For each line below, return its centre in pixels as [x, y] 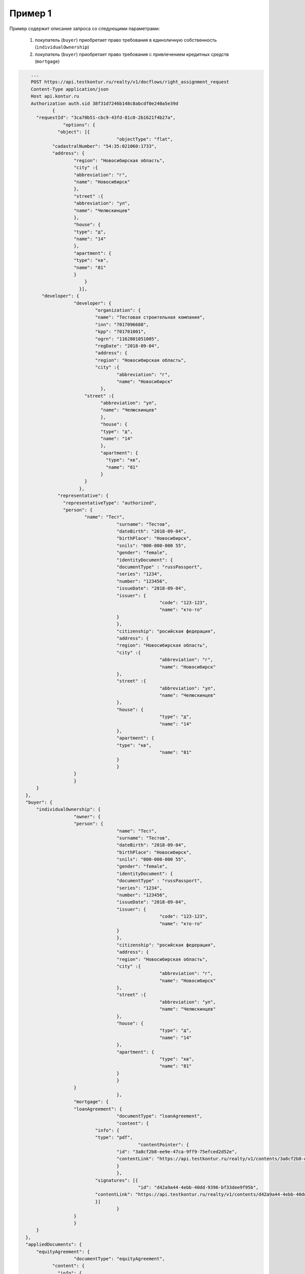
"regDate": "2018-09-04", [127, 346]
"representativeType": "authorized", [110, 503]
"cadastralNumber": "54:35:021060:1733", [104, 146]
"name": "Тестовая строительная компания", [150, 317]
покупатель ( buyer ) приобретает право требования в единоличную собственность [126, 40]
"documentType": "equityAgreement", [119, 1258]
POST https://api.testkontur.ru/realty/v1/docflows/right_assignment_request [130, 82]
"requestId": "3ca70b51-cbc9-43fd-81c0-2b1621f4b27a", [106, 118]
